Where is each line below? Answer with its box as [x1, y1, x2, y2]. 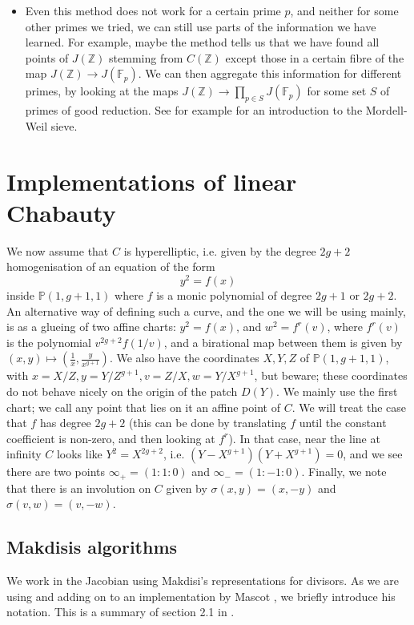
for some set [307, 83, 367, 99]
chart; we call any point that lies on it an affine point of [6, 398, 280, 415]
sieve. [50, 117, 78, 134]
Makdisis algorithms [6, 534, 178, 559]
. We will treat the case [291, 398, 407, 415]
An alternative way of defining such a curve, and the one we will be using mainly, [6, 302, 406, 319]
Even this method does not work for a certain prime [25, 2, 281, 18]
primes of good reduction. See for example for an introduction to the [25, 102, 363, 119]
